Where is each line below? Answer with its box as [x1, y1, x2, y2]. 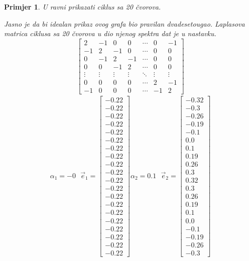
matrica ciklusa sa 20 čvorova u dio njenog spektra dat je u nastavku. [4, 28, 216, 39]
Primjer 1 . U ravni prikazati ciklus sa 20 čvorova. [4, 2, 161, 12]
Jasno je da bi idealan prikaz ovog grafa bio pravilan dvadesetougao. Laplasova [4, 18, 245, 29]
